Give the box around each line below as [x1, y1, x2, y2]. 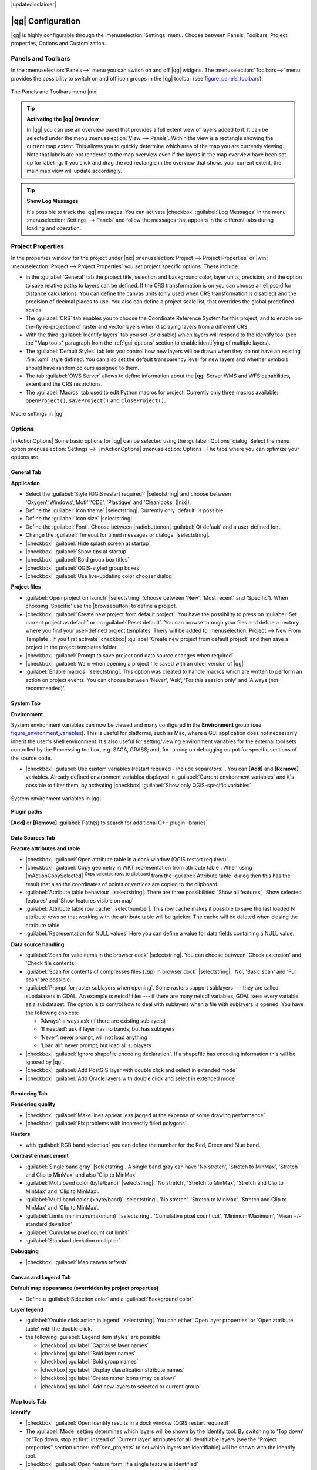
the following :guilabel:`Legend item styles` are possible [25, 1334, 161, 1341]
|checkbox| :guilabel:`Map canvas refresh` [25, 1258, 128, 1265]
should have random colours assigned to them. [25, 364, 140, 371]
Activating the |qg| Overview [26, 115, 99, 122]
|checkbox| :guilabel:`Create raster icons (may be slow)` [40, 1375, 176, 1382]
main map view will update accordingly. [26, 168, 123, 175]
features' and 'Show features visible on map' [25, 897, 134, 904]
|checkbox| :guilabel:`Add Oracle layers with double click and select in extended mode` [25, 1075, 237, 1082]
